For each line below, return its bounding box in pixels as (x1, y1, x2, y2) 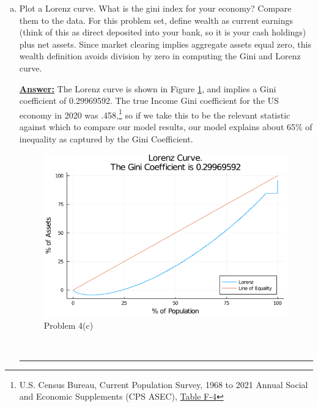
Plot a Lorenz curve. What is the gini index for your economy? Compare (19, 2, 292, 14)
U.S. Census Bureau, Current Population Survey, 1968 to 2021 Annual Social (19, 378, 308, 391)
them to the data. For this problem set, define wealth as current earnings (19, 13, 293, 26)
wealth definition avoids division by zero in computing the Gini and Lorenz (19, 50, 301, 62)
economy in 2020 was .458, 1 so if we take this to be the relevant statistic (19, 106, 290, 121)
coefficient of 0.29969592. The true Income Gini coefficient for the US (19, 94, 279, 107)
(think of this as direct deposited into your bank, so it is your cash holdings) (19, 26, 306, 38)
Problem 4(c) (43, 318, 94, 331)
